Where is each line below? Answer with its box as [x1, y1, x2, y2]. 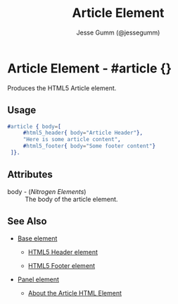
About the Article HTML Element [27, 288, 122, 297]
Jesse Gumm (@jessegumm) [76, 28, 160, 37]
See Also [7, 215, 47, 227]
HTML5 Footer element [27, 261, 96, 269]
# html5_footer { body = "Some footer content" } [23, 142, 156, 150]
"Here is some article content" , [23, 136, 121, 143]
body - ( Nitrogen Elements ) [7, 187, 87, 195]
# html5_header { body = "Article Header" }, [23, 129, 143, 137]
